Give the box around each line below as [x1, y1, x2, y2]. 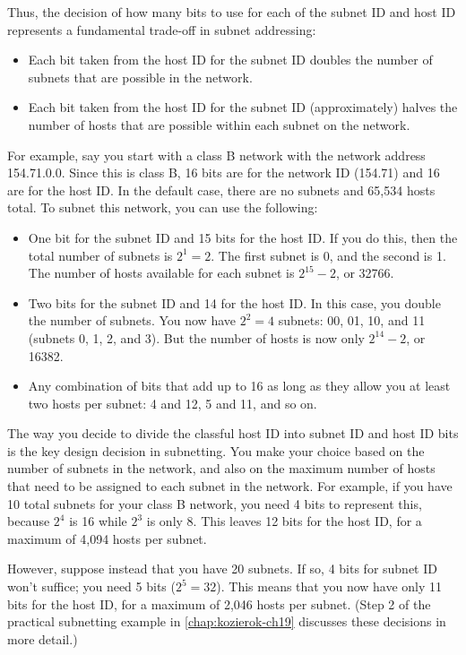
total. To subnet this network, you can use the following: [7, 198, 318, 217]
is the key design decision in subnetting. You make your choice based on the [7, 441, 425, 460]
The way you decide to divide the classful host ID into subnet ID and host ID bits [7, 424, 459, 443]
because [7, 512, 50, 530]
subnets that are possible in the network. [28, 67, 253, 86]
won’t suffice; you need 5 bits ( [7, 577, 176, 596]
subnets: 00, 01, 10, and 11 [278, 311, 426, 330]
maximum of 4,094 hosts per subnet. [7, 529, 207, 547]
